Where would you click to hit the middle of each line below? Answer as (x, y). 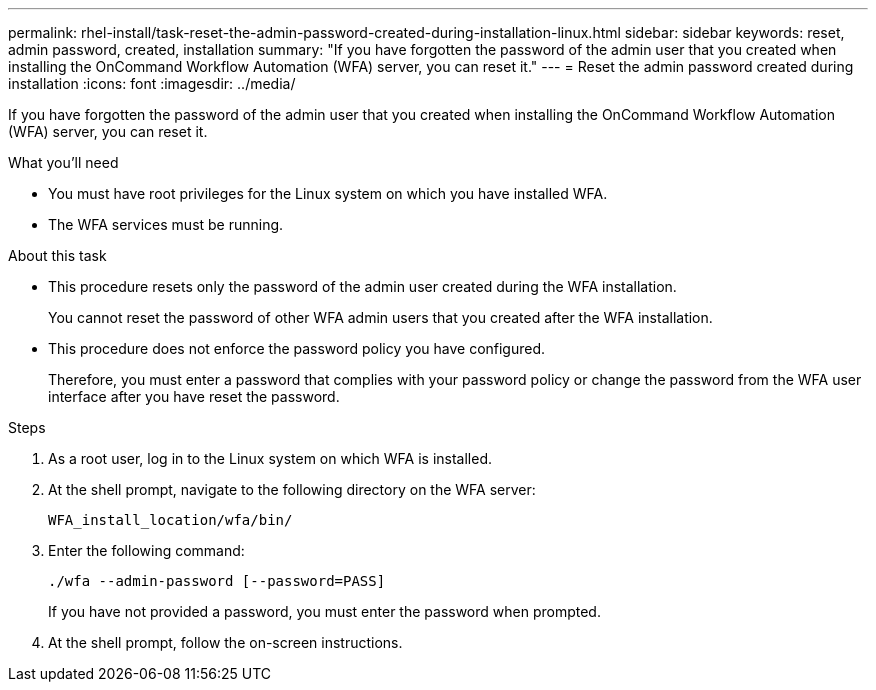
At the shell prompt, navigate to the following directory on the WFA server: (292, 489)
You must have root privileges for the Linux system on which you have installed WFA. (328, 193)
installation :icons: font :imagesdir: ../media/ (152, 83)
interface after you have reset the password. (194, 396)
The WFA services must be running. (166, 224)
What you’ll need (63, 162)
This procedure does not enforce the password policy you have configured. (297, 348)
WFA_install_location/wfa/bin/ (170, 520)
